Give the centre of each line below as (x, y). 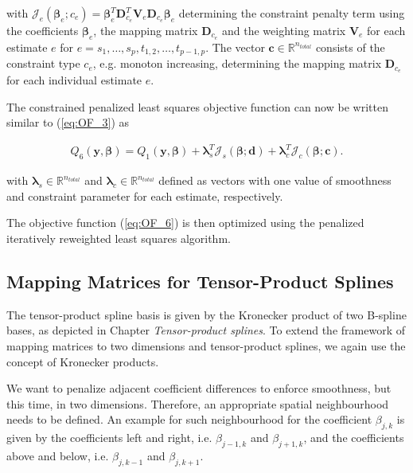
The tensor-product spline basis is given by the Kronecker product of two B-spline (206, 314)
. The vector (235, 47)
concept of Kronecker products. (83, 361)
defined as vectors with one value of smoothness (275, 180)
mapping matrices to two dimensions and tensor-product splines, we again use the (206, 346)
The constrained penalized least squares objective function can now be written (197, 106)
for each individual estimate (74, 80)
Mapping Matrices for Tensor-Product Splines (200, 281)
